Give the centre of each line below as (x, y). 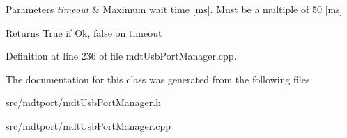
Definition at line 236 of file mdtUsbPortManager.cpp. (121, 56)
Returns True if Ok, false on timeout (84, 32)
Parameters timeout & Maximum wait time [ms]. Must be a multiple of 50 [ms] (174, 9)
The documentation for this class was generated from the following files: (159, 79)
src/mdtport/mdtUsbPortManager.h (83, 102)
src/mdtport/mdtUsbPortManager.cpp (88, 125)
